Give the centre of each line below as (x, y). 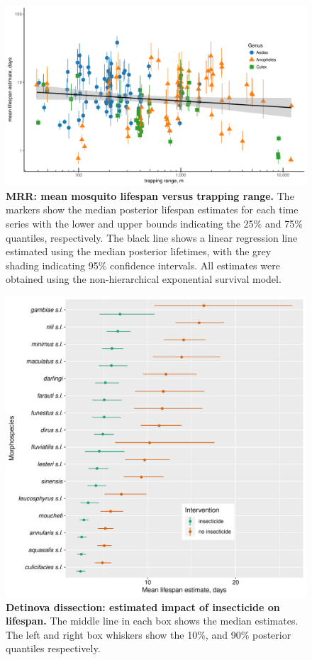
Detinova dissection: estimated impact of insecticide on (143, 606)
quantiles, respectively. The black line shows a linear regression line (152, 237)
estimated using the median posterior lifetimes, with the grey (139, 251)
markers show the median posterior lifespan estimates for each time (152, 209)
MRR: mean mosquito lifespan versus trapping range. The (150, 195)
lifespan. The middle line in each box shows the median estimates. (152, 621)
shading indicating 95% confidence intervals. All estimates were (143, 265)
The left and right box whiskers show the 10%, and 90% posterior (149, 634)
